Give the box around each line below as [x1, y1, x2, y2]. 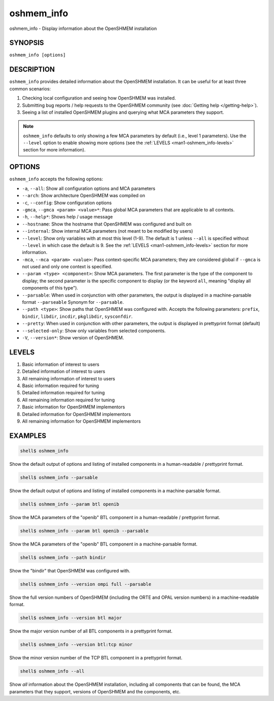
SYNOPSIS [9, 39, 44, 47]
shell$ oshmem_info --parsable [20, 474, 98, 480]
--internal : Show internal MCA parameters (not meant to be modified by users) [22, 228, 193, 234]
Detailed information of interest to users [22, 368, 106, 374]
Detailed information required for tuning [22, 390, 105, 396]
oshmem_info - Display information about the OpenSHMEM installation [9, 25, 157, 31]
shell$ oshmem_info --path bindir [20, 554, 106, 560]
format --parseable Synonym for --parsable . [22, 299, 124, 305]
